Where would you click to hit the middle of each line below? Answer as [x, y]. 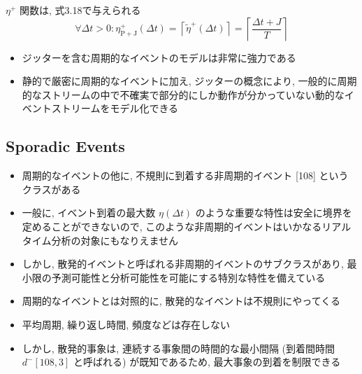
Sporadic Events [65, 146]
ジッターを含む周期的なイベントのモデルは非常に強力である [159, 57]
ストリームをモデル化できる [115, 108]
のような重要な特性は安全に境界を [274, 213]
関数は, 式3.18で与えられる [80, 10]
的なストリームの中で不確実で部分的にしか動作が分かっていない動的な [183, 94]
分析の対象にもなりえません [115, 240]
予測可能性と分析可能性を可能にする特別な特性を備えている [188, 277]
